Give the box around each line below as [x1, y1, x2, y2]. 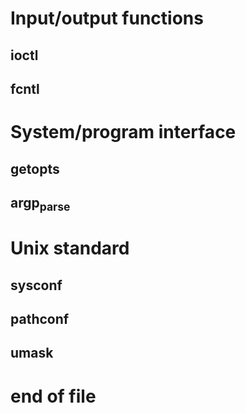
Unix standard [10, 237, 130, 260]
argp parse [10, 194, 71, 214]
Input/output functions [10, 7, 204, 30]
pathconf [10, 311, 70, 328]
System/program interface [10, 121, 237, 144]
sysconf [10, 277, 63, 294]
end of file [10, 385, 97, 407]
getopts [10, 160, 60, 177]
